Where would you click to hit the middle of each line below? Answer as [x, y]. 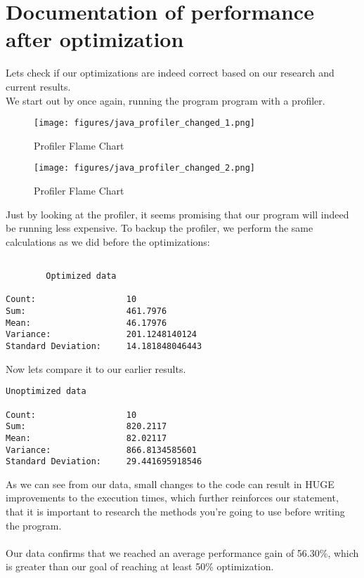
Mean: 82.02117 [86, 438]
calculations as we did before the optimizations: [108, 241]
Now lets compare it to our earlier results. [96, 368]
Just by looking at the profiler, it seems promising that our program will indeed [177, 214]
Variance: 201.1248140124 [102, 335]
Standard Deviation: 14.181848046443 [104, 346]
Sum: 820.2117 [86, 427]
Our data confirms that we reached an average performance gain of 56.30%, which [182, 552]
